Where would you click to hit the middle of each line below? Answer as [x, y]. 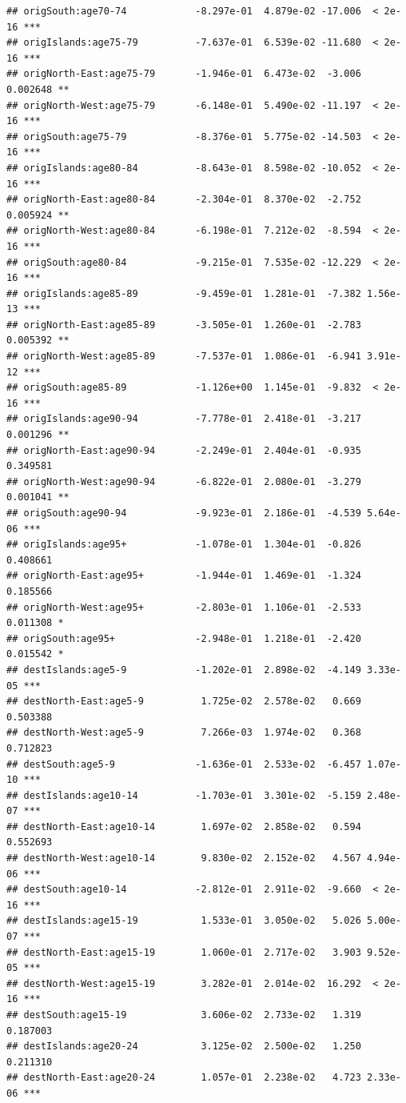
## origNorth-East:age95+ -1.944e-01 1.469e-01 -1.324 [184, 576]
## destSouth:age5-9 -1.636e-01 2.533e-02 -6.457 [184, 764]
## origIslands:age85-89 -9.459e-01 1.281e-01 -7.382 [184, 293]
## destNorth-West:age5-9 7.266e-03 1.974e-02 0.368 [184, 733]
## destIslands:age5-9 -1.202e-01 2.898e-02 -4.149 [184, 670]
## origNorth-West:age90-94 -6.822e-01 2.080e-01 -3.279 [184, 481]
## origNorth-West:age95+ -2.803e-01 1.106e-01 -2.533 [184, 607]
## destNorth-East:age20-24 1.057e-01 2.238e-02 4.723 [184, 1078]
